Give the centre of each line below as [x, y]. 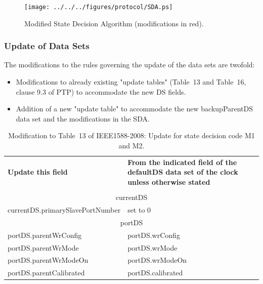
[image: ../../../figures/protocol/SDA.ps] [99, 7]
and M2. [131, 146]
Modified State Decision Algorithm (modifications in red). [114, 23]
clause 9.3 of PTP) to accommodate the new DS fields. [101, 91]
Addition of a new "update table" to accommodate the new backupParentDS [135, 109]
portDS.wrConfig [154, 235]
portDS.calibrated [155, 273]
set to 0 [139, 210]
